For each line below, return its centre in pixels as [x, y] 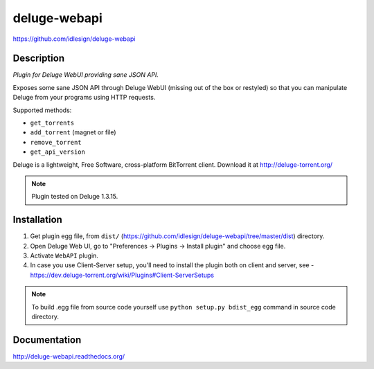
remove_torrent [56, 142]
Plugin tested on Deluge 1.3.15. [75, 197]
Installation [37, 220]
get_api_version [58, 152]
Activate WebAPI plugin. [64, 255]
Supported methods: [42, 110]
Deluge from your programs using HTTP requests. [84, 98]
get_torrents [52, 123]
